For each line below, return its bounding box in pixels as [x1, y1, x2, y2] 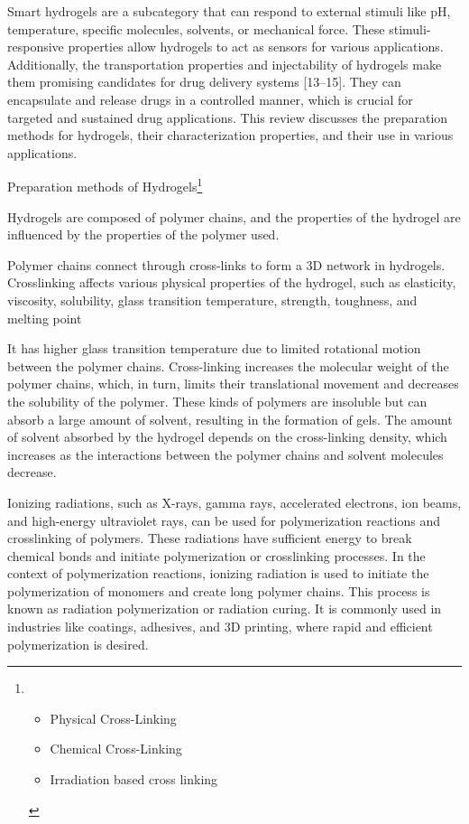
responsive [7, 37, 64, 56]
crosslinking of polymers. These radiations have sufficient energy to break [7, 529, 412, 548]
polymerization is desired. [7, 634, 149, 653]
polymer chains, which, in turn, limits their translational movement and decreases [7, 374, 459, 393]
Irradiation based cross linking [50, 770, 218, 789]
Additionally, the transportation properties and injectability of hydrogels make [7, 54, 442, 73]
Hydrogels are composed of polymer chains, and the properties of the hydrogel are [7, 207, 461, 226]
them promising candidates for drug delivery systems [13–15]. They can [7, 72, 401, 91]
